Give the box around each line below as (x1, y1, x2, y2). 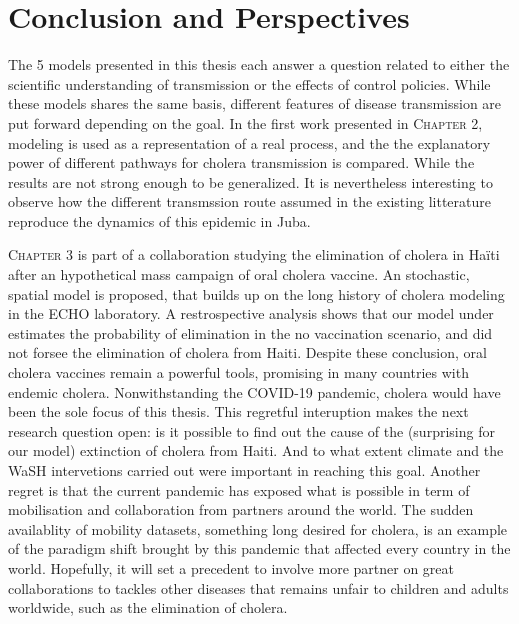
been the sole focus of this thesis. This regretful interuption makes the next (8, 401, 469, 422)
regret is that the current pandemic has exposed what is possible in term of (8, 479, 470, 500)
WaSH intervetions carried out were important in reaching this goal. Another (8, 460, 481, 480)
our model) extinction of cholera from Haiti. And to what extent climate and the (8, 440, 504, 461)
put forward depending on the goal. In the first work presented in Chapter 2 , (8, 112, 483, 133)
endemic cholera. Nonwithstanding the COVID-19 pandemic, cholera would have (8, 381, 501, 402)
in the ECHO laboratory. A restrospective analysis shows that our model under (8, 303, 494, 324)
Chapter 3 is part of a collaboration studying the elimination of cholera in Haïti (8, 244, 500, 265)
